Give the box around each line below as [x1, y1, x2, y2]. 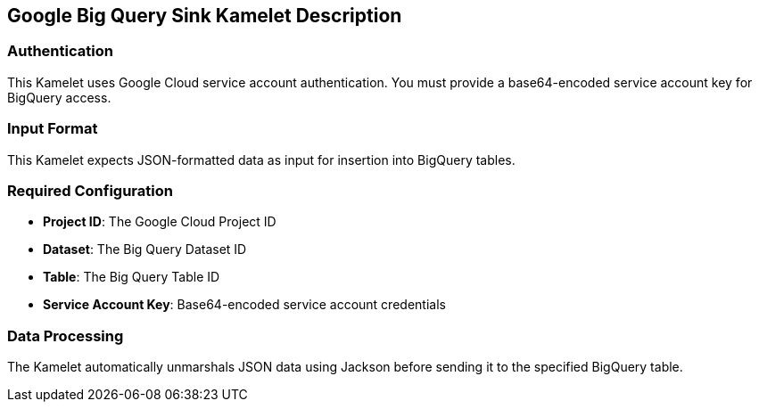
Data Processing [7, 326, 124, 345]
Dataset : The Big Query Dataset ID [43, 241, 247, 258]
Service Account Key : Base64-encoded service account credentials [43, 297, 446, 313]
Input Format [7, 119, 98, 138]
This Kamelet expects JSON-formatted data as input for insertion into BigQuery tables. [7, 151, 516, 168]
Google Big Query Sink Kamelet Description [7, 4, 402, 27]
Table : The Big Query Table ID [43, 269, 220, 285]
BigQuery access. [7, 89, 111, 105]
